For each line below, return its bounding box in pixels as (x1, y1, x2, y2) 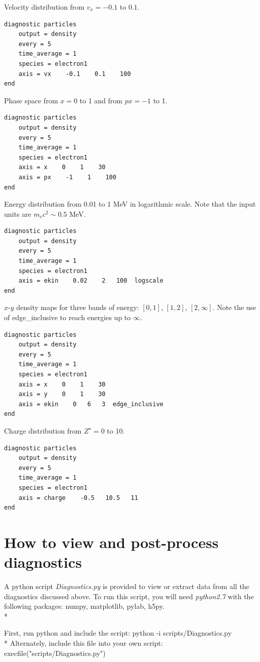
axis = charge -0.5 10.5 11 (18, 494, 138, 501)
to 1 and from (79, 95, 122, 105)
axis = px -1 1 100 (18, 173, 116, 181)
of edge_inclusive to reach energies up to (4, 312, 131, 323)
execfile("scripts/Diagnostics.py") (4, 647, 106, 658)
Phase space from (4, 95, 58, 105)
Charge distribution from (4, 425, 82, 436)
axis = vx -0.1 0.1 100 (18, 70, 131, 77)
